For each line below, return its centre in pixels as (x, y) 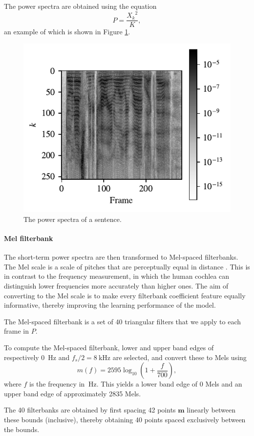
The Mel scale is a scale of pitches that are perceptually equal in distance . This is (127, 266)
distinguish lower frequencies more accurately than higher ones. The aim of (116, 286)
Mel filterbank (29, 238)
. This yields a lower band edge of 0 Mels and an (169, 384)
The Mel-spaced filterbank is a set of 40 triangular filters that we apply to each (123, 321)
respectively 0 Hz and (37, 357)
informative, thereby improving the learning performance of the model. (110, 305)
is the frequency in (57, 384)
